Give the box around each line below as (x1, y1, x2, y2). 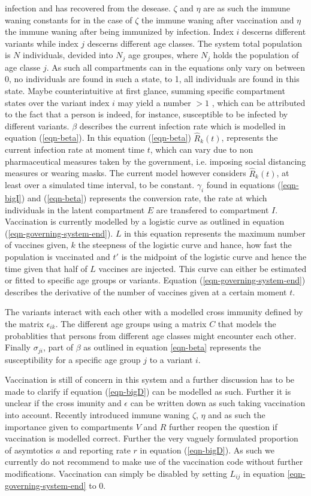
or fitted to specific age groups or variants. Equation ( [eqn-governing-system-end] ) (5, 274, 306, 286)
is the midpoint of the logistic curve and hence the (121, 250, 307, 262)
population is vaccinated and (5, 250, 110, 262)
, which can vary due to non (150, 143, 253, 156)
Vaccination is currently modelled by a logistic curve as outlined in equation (5, 215, 285, 228)
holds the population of (213, 49, 299, 61)
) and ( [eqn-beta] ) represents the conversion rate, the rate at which (21, 192, 267, 204)
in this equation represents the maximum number (124, 226, 306, 239)
